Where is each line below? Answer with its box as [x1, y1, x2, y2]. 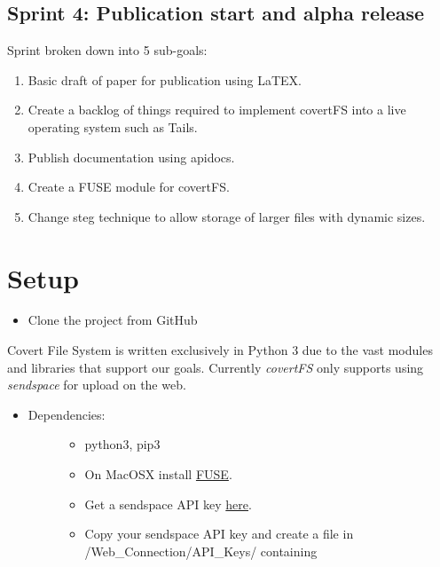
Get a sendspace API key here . [84, 494, 252, 513]
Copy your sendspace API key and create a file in [84, 524, 354, 543]
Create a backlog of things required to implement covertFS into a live [27, 100, 406, 119]
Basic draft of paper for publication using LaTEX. [27, 70, 302, 89]
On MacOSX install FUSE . [84, 465, 232, 484]
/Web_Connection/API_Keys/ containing [84, 541, 318, 560]
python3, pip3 [84, 435, 161, 453]
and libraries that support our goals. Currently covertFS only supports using [7, 358, 424, 376]
